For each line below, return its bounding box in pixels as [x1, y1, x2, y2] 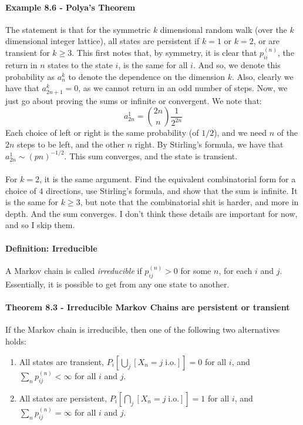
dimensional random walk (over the [160, 23, 287, 35]
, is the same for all [118, 59, 188, 71]
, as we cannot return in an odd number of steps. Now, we [78, 82, 288, 94]
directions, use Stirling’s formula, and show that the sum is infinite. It [46, 184, 298, 196]
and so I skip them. [5, 219, 75, 231]
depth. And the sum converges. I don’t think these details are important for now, [5, 207, 298, 219]
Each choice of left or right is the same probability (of [5, 126, 199, 139]
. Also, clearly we [231, 70, 294, 82]
